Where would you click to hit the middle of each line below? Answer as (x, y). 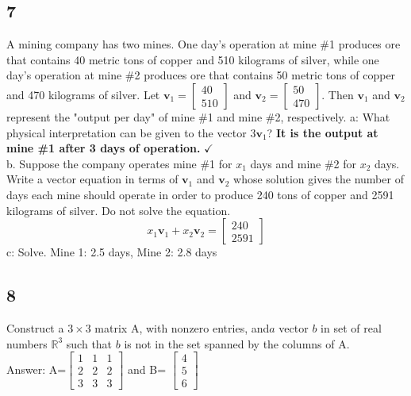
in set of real (351, 327)
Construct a (35, 327)
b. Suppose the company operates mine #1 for (119, 163)
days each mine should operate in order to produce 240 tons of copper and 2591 (200, 194)
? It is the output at (323, 132)
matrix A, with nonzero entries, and (182, 327)
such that (89, 343)
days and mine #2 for (303, 163)
